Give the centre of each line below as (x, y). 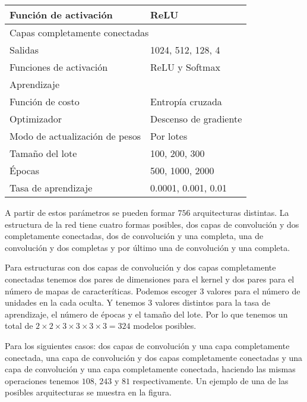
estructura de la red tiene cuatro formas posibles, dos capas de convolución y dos (152, 224)
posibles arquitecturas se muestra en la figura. (88, 392)
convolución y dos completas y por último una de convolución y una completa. (148, 247)
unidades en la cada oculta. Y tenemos (75, 302)
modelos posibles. (165, 326)
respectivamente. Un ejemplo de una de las (211, 380)
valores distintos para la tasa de (212, 302)
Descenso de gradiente (196, 119)
